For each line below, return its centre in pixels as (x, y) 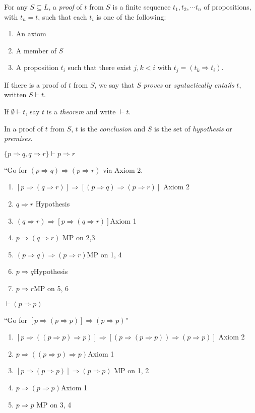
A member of (36, 50)
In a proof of (24, 128)
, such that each (62, 16)
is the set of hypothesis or (193, 128)
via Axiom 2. (123, 169)
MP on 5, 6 (51, 288)
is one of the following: (131, 16)
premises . (18, 138)
